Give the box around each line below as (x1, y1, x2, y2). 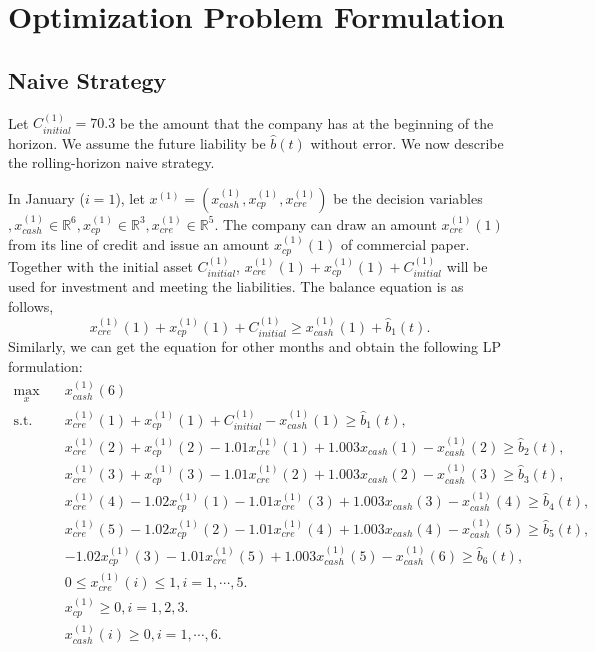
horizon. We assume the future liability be (8, 132, 266, 153)
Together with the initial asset (8, 255, 193, 276)
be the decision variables (333, 188, 483, 208)
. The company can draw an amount (214, 213, 437, 234)
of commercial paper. (340, 234, 470, 255)
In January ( (8, 188, 85, 208)
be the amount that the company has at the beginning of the (119, 112, 494, 133)
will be (446, 255, 488, 276)
